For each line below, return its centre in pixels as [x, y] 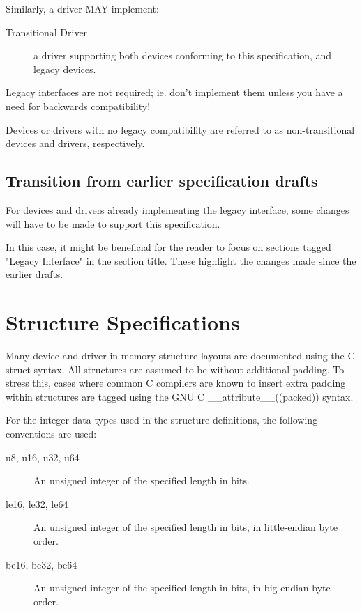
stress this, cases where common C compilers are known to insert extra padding [176, 383]
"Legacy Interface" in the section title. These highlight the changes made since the [181, 260]
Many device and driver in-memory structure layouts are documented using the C [180, 356]
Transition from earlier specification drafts [162, 181]
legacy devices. [65, 69]
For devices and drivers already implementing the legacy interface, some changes [178, 209]
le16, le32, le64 [37, 503]
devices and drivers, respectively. [75, 143]
